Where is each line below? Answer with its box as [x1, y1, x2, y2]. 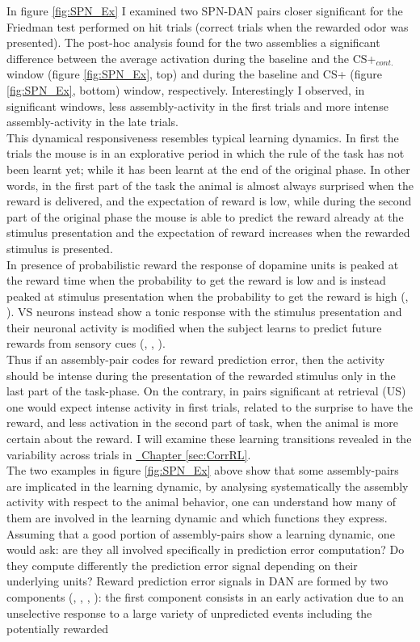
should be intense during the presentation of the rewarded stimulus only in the [6, 366, 396, 383]
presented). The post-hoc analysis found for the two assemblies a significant [6, 34, 380, 51]
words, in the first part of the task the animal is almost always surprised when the [6, 176, 414, 193]
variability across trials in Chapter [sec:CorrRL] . [6, 446, 251, 462]
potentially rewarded [6, 620, 109, 637]
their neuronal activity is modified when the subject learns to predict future [6, 319, 382, 336]
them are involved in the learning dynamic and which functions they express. [6, 509, 388, 526]
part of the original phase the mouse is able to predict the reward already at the [6, 208, 404, 225]
